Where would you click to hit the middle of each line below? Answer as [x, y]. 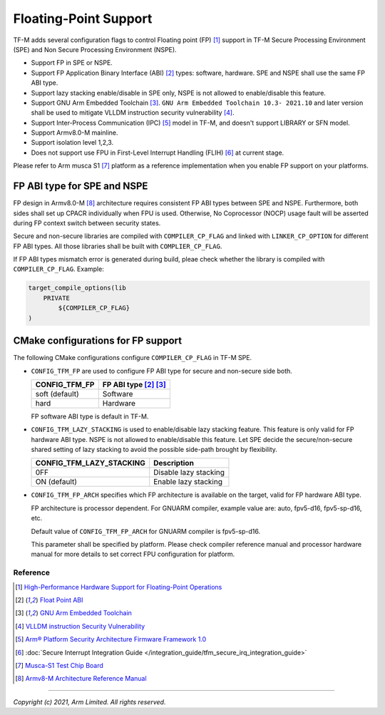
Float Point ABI [61, 600]
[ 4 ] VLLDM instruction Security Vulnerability [80, 626]
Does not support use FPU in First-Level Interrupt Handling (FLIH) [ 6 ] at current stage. [158, 153]
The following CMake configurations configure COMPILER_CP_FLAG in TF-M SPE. [133, 358]
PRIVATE [57, 298]
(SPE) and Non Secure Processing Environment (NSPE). [95, 49]
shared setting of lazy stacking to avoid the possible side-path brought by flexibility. [154, 450]
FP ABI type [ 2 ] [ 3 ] [134, 384]
